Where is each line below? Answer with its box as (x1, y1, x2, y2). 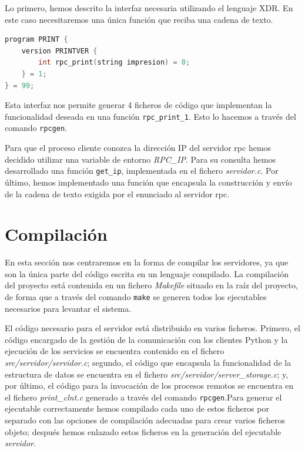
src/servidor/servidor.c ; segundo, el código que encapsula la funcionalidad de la (5, 356, 291, 369)
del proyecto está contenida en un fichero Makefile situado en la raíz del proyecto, (5, 279, 298, 291)
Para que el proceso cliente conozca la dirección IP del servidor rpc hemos (5, 142, 272, 154)
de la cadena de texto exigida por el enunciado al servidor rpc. (5, 187, 230, 200)
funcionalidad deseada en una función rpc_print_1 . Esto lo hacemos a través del (5, 110, 296, 122)
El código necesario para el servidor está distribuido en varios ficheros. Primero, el (5, 322, 300, 334)
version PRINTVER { (21, 46, 98, 55)
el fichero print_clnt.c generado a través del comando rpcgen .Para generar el (5, 391, 282, 403)
